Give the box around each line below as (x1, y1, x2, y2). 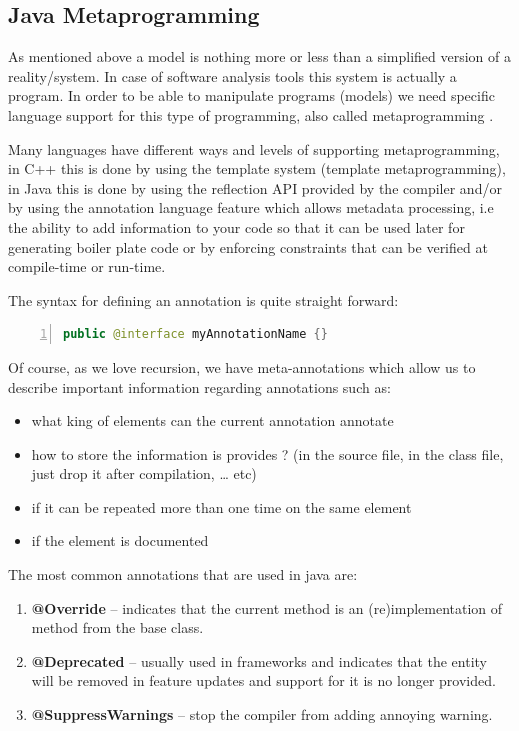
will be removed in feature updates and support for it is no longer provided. (31, 670, 496, 691)
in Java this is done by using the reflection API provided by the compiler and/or (8, 177, 502, 198)
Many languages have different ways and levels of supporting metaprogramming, (8, 138, 500, 159)
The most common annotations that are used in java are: (8, 564, 358, 585)
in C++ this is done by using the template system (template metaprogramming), (8, 158, 506, 179)
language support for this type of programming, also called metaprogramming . (8, 104, 494, 125)
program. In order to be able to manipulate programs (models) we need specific (8, 85, 495, 106)
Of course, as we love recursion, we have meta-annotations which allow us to (8, 356, 476, 377)
